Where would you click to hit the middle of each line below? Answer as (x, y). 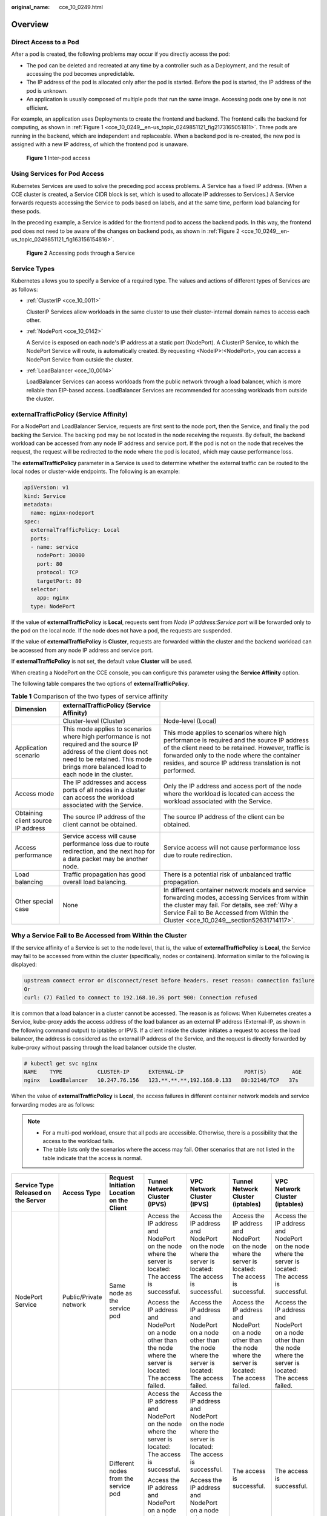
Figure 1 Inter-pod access (58, 158)
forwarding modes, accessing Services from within (236, 897)
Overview (30, 24)
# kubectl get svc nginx (61, 1063)
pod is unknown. (47, 90)
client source (33, 820)
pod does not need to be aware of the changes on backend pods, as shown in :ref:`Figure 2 (125, 231)
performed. (180, 770)
